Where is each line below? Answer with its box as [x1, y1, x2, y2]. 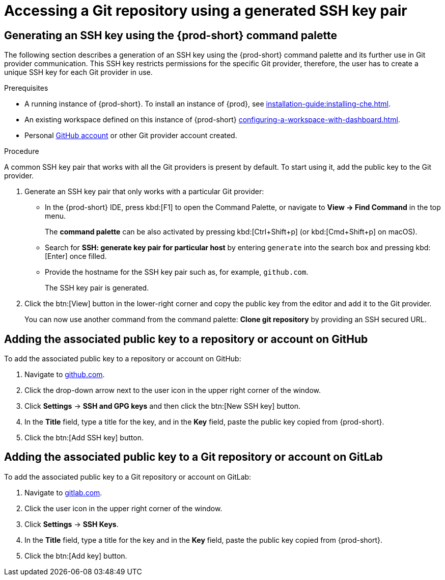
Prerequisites [4, 84, 48, 93]
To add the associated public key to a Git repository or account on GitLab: [4, 472, 252, 481]
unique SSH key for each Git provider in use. [4, 68, 153, 77]
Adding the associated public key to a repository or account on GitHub [4, 332, 368, 346]
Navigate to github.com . [24, 370, 105, 379]
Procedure [4, 147, 39, 156]
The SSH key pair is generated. [45, 283, 149, 293]
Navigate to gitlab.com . [24, 488, 102, 497]
